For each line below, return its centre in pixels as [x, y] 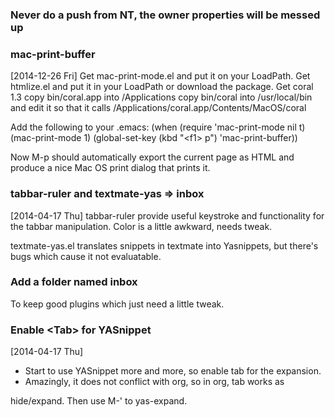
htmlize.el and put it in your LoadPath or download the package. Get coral [162, 87]
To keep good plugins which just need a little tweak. [117, 304]
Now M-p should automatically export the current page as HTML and [152, 157]
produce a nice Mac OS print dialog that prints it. [110, 168]
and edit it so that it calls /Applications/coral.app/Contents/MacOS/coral [158, 108]
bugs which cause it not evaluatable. [86, 256]
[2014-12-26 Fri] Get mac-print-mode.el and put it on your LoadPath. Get [160, 76]
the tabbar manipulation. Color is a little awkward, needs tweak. [141, 226]
